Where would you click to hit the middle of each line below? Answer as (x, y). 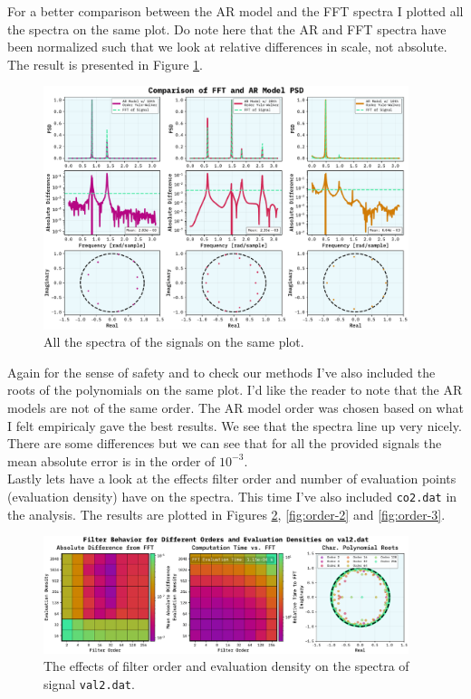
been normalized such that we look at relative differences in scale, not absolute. (227, 47)
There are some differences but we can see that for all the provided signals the (225, 443)
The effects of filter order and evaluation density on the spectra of (226, 666)
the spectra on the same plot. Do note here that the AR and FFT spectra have (227, 29)
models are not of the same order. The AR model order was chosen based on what (235, 408)
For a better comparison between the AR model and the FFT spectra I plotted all (235, 11)
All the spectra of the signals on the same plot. (174, 342)
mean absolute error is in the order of (111, 460)
